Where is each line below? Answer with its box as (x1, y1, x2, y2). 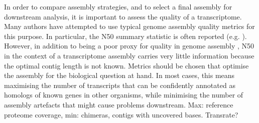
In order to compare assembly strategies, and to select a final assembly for (4, 1, 232, 11)
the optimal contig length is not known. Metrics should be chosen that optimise (4, 60, 249, 70)
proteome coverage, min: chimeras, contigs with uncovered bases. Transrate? (4, 109, 238, 119)
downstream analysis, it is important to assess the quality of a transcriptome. (4, 11, 242, 21)
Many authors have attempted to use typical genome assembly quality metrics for (4, 21, 255, 31)
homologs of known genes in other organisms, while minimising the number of (4, 89, 243, 100)
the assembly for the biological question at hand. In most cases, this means (4, 70, 235, 80)
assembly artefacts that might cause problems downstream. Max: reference (4, 99, 233, 109)
